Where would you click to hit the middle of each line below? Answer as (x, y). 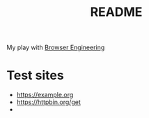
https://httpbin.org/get (48, 102)
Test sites (35, 75)
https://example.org (45, 95)
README (116, 12)
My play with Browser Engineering (56, 48)
